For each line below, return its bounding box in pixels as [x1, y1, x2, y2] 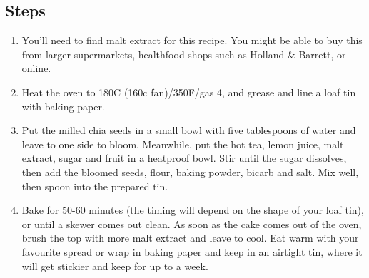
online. [21, 61, 51, 76]
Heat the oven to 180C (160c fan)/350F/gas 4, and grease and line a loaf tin [21, 84, 356, 99]
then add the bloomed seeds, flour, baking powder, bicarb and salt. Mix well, [21, 164, 359, 179]
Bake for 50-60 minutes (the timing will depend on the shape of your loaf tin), [21, 202, 364, 217]
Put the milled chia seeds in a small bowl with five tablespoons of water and [21, 123, 356, 138]
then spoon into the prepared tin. [21, 178, 168, 193]
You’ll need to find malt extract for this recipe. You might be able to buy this [21, 33, 363, 48]
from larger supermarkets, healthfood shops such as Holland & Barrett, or [21, 46, 346, 61]
